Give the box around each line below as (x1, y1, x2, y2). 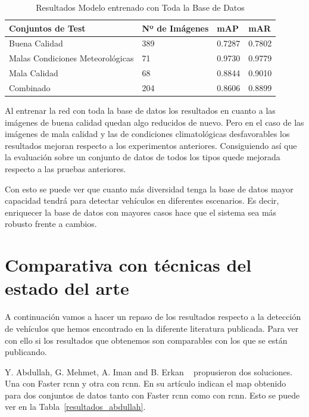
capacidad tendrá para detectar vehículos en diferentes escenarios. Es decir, (5, 194, 279, 207)
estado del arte (5, 276, 129, 300)
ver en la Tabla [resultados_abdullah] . (5, 400, 146, 413)
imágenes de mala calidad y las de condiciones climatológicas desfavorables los (5, 127, 290, 140)
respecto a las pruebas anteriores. (5, 163, 126, 175)
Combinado (9, 81, 51, 94)
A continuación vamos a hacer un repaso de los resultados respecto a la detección (5, 310, 301, 323)
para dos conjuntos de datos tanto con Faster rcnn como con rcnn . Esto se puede (5, 388, 300, 401)
